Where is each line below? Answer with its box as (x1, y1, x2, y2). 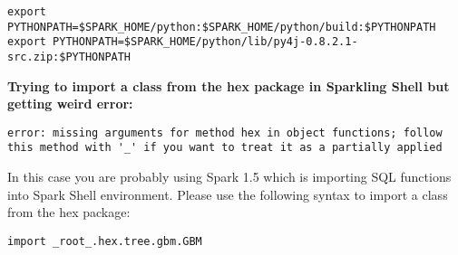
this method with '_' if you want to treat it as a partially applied (7, 141, 443, 155)
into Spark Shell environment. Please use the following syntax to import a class (7, 184, 448, 203)
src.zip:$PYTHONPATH (7, 50, 132, 63)
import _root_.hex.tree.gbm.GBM (7, 234, 202, 248)
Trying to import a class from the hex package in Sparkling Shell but (7, 76, 450, 95)
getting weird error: (7, 94, 133, 113)
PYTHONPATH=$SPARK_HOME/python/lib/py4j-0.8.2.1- (53, 35, 358, 49)
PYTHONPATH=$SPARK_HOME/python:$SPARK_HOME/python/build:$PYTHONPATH (7, 20, 436, 33)
